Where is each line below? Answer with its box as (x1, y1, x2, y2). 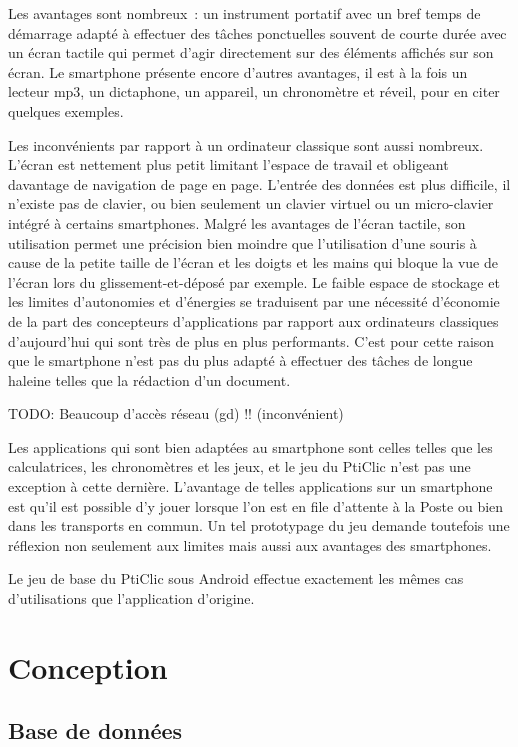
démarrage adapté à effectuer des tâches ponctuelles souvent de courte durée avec (8, 22, 507, 43)
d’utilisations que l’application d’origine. (8, 588, 255, 609)
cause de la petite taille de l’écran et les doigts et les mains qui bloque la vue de (8, 252, 498, 273)
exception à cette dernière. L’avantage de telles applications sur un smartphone (8, 476, 493, 497)
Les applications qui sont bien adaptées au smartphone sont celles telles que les (8, 436, 493, 457)
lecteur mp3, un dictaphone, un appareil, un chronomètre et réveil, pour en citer (8, 81, 500, 102)
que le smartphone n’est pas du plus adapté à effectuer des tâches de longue (8, 350, 473, 371)
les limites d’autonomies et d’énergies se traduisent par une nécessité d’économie (8, 291, 500, 312)
